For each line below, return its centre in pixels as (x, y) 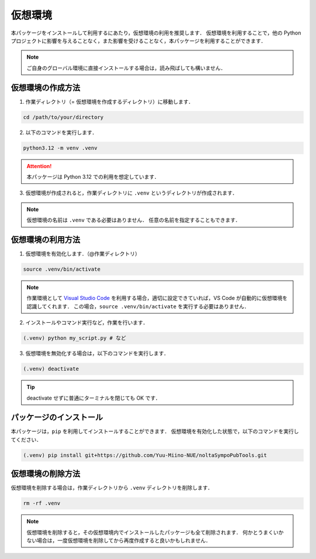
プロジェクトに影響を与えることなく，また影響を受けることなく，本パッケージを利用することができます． (138, 40)
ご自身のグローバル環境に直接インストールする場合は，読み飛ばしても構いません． (126, 68)
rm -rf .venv (42, 503)
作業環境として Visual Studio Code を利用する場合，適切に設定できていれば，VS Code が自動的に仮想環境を (157, 298)
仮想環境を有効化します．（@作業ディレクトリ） (83, 254)
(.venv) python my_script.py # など (75, 338)
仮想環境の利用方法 (45, 239)
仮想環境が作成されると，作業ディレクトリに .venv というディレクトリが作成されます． (131, 193)
